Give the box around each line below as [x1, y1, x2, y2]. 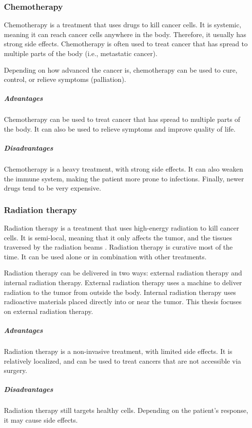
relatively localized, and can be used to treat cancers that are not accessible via [4, 355, 241, 366]
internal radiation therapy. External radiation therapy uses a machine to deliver [4, 277, 242, 288]
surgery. [4, 365, 27, 375]
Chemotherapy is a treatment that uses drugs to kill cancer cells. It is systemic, [4, 19, 241, 30]
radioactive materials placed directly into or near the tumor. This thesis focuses [4, 296, 242, 307]
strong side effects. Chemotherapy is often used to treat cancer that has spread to [4, 39, 248, 49]
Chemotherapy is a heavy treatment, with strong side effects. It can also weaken [4, 164, 243, 174]
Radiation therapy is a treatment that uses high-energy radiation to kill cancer [4, 223, 239, 233]
